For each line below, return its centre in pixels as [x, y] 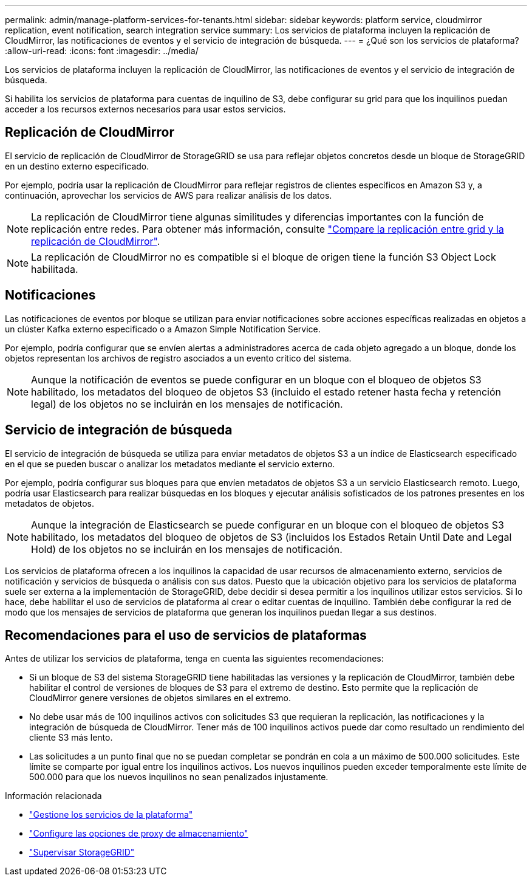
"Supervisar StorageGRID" [82, 852]
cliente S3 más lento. [71, 738]
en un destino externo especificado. [77, 166]
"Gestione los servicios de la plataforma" [111, 815]
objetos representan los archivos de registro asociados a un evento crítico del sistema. [178, 358]
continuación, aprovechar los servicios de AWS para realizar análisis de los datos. [169, 195]
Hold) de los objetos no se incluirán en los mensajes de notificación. [187, 549]
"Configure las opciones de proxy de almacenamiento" [139, 834]
